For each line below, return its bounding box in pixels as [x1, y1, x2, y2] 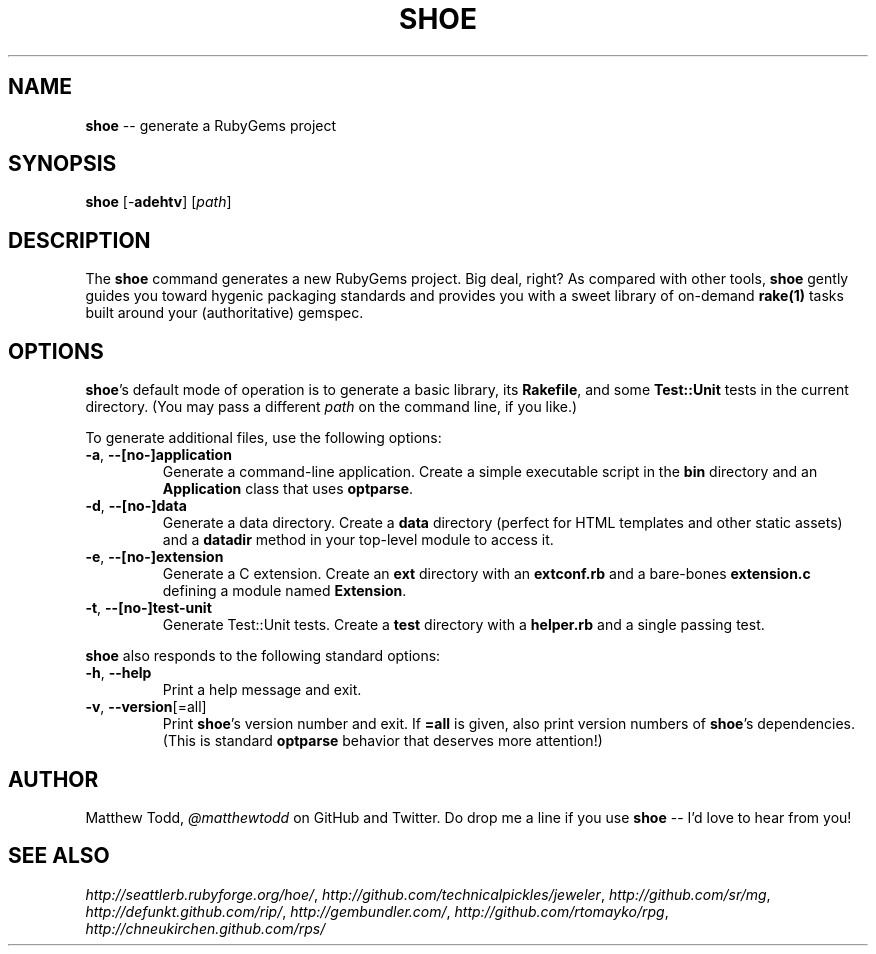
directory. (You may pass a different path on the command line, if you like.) [85, 398, 578, 416]
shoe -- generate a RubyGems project [85, 116, 337, 134]
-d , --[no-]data [85, 497, 187, 515]
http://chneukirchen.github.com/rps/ [85, 919, 326, 937]
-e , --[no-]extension [85, 548, 224, 566]
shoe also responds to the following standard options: [85, 647, 441, 665]
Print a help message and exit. [162, 681, 362, 699]
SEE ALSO [8, 843, 110, 869]
